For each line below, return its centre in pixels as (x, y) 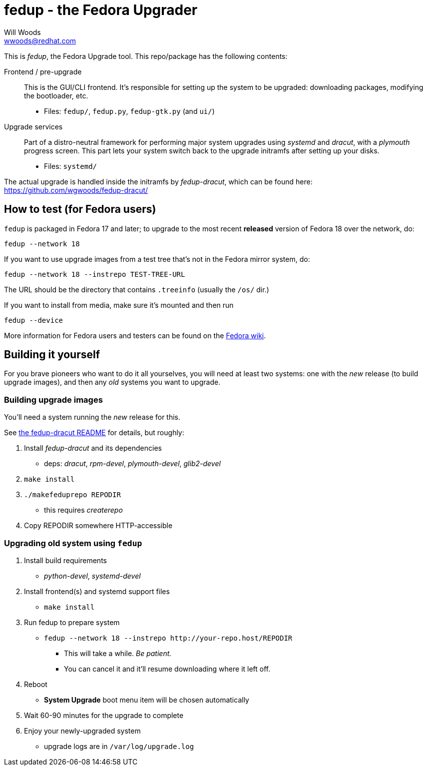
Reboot (36, 684)
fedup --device (34, 320)
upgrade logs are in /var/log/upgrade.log (119, 746)
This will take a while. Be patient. (118, 653)
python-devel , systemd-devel (92, 576)
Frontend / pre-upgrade (43, 71)
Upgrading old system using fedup (73, 543)
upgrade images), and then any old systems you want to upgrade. (112, 382)
